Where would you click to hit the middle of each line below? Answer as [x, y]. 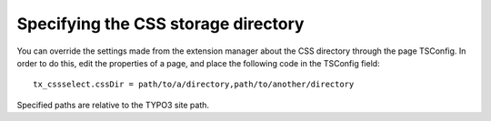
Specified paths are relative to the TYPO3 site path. [113, 105]
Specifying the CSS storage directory [160, 24]
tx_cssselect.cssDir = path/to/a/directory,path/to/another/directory [194, 85]
